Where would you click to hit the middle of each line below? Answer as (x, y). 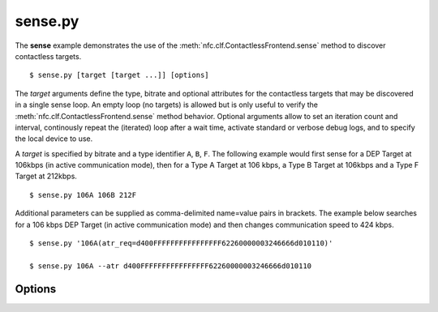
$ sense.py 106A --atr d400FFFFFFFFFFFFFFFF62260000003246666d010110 (171, 266)
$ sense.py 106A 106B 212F (83, 195)
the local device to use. (54, 139)
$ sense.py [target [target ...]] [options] (120, 75)
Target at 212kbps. (46, 176)
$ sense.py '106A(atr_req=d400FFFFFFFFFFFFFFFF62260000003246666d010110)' (181, 244)
